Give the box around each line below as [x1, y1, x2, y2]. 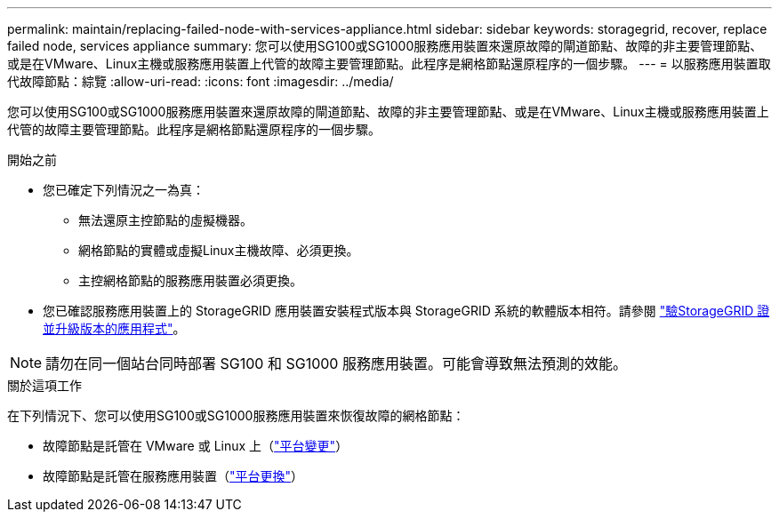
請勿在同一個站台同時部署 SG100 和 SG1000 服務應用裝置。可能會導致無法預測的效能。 [45, 355, 627, 372]
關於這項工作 [7, 378, 82, 393]
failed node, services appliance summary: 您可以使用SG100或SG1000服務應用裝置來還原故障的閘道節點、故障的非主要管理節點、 [7, 38, 763, 53]
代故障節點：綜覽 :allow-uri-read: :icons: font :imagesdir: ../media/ [7, 74, 394, 89]
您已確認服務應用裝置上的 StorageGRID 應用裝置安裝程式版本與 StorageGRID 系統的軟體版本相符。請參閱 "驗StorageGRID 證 [43, 303, 770, 318]
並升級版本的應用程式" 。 [43, 321, 186, 336]
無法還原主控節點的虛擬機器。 [78, 212, 253, 228]
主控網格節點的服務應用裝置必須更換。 [78, 273, 302, 288]
